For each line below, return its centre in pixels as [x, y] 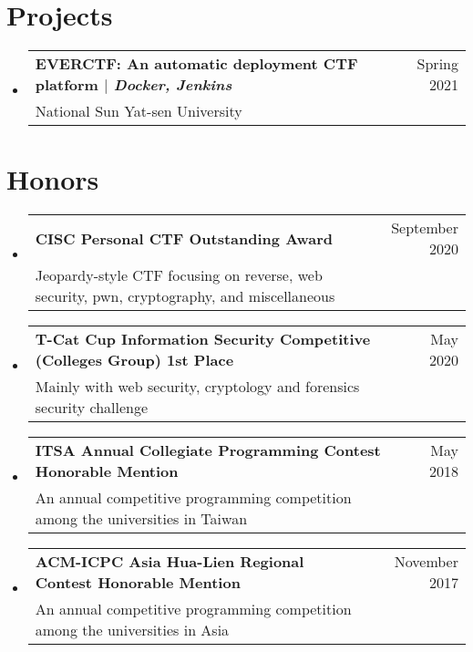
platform [67, 85]
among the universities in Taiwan [141, 519]
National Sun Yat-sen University [139, 111]
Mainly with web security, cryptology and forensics [197, 387]
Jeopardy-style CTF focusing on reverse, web [179, 275]
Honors [53, 179]
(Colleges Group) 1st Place [134, 360]
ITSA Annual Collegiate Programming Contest [208, 450]
